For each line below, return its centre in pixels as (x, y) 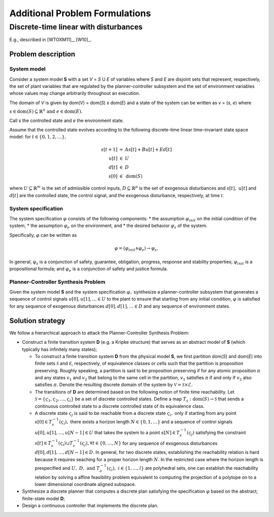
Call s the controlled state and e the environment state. (67, 120)
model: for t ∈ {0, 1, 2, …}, (38, 137)
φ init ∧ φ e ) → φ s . (142, 249)
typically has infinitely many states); (60, 349)
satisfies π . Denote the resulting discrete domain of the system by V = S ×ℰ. (114, 385)
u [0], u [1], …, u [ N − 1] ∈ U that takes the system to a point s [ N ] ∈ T (107, 432)
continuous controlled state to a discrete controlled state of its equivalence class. (120, 406)
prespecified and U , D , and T (67, 468)
